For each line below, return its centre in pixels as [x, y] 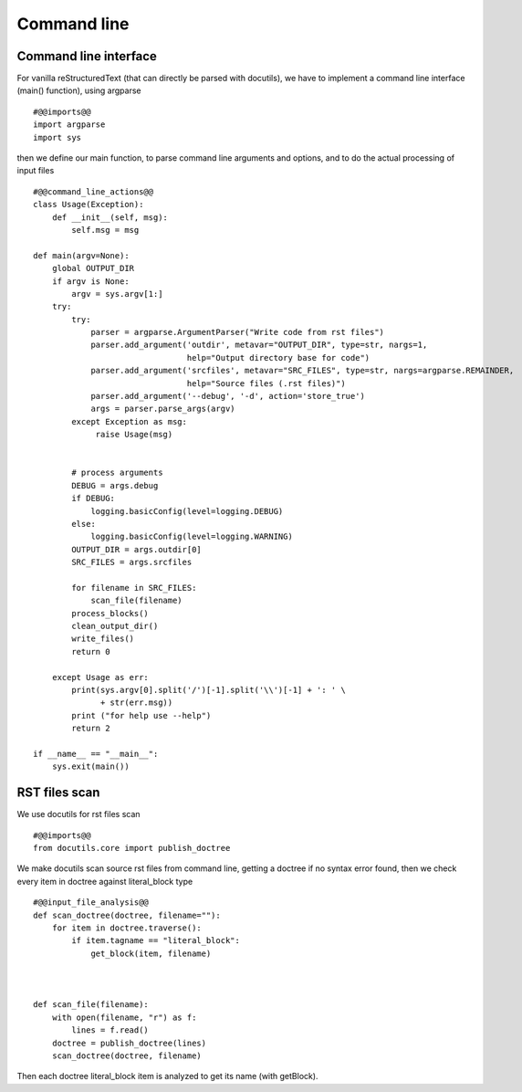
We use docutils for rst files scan [78, 814]
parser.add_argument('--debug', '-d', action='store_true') [228, 396]
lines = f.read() [110, 1030]
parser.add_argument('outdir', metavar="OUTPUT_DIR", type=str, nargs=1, [259, 345]
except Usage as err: [100, 677]
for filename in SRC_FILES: [134, 588]
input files [36, 171]
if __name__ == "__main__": [96, 754]
